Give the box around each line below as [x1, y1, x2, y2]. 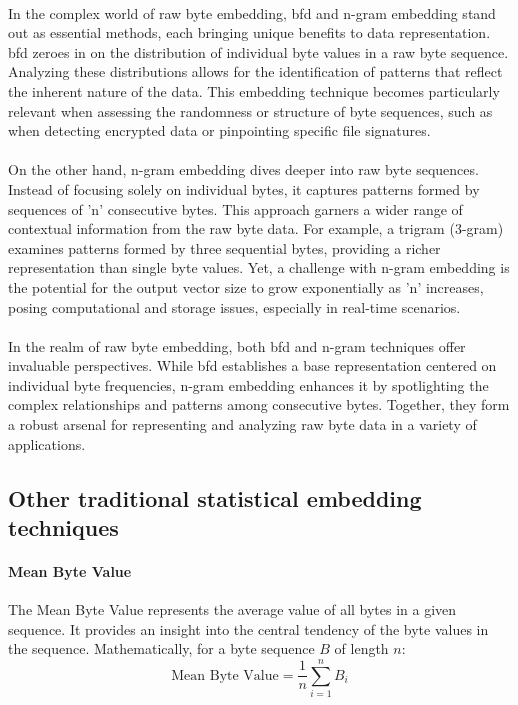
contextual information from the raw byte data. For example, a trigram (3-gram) [8, 218, 504, 239]
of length [334, 638, 389, 659]
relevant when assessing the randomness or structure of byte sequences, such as [8, 100, 493, 121]
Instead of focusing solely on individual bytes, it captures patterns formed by [8, 178, 480, 199]
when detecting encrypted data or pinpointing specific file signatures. [8, 120, 431, 141]
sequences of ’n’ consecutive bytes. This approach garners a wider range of [8, 198, 463, 219]
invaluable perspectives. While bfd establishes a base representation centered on [8, 355, 497, 376]
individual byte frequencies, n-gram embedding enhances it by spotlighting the [8, 374, 489, 395]
